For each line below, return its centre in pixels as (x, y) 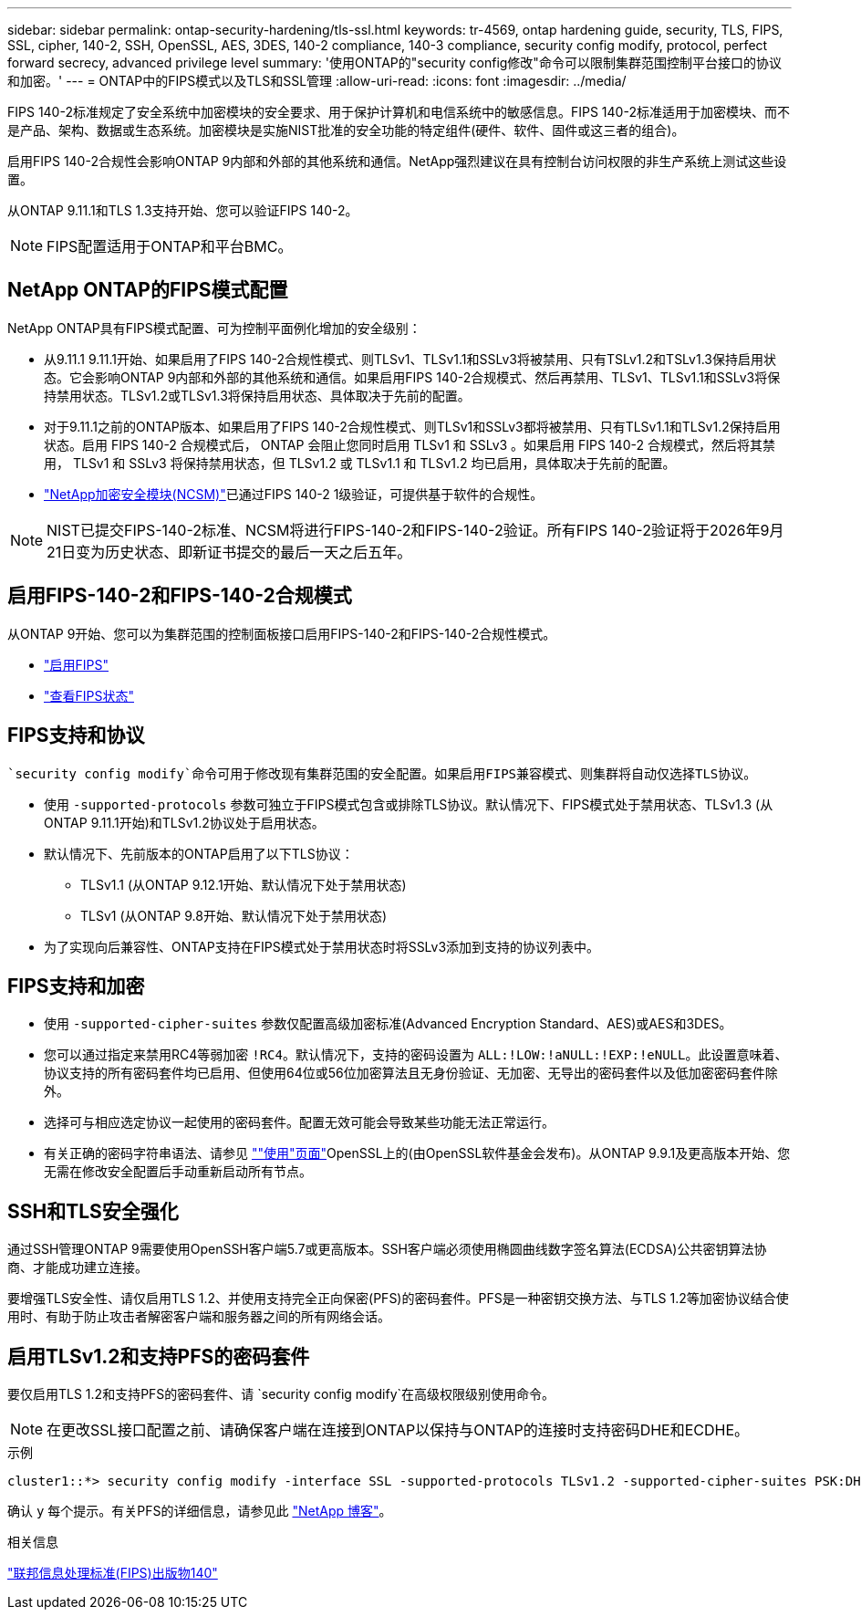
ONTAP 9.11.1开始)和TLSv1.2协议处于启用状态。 (184, 822)
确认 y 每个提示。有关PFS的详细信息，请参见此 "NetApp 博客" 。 (200, 1511)
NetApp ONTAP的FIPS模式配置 (148, 290)
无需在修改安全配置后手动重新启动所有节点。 (178, 1172)
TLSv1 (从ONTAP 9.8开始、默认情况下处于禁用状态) (233, 915)
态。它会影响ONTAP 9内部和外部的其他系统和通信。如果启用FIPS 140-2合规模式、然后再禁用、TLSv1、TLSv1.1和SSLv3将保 (412, 377)
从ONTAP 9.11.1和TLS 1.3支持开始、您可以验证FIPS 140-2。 (183, 210)
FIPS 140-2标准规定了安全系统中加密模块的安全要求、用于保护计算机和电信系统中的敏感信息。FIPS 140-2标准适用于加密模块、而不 (399, 112)
